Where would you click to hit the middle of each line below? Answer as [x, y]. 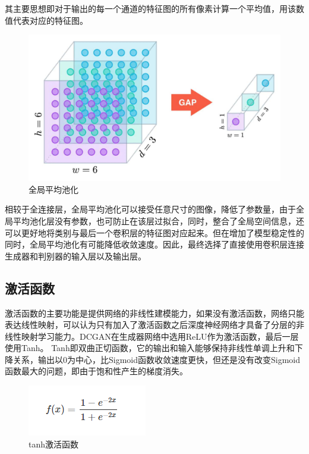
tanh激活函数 [54, 444]
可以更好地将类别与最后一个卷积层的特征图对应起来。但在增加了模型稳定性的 [154, 232]
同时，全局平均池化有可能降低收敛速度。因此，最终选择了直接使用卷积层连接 [154, 244]
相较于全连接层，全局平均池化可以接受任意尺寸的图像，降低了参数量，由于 [150, 209]
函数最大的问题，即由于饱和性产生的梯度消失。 [96, 371]
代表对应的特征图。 [50, 20]
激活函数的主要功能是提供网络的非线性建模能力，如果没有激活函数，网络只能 [154, 313]
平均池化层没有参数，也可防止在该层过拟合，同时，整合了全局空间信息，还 [158, 220]
